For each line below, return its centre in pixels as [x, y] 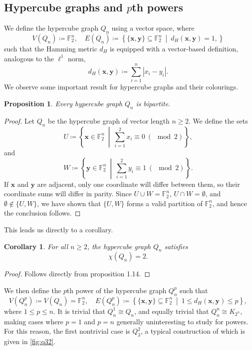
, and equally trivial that [172, 311]
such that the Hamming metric [51, 48]
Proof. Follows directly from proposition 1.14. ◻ [77, 274]
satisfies [176, 246]
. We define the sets [218, 120]
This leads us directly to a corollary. [58, 229]
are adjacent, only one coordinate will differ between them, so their [139, 184]
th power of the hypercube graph [117, 290]
